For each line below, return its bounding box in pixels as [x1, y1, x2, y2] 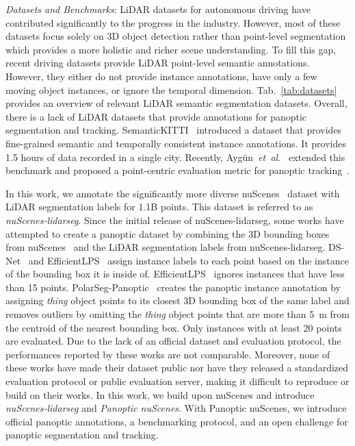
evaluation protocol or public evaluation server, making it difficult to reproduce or [5, 374, 350, 388]
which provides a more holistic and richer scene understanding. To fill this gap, [5, 42, 337, 56]
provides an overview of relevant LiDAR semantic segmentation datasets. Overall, [5, 96, 347, 110]
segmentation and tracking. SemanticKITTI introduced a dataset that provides [5, 123, 342, 137]
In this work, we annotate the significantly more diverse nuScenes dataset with [5, 186, 340, 200]
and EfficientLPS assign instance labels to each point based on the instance [28, 253, 349, 267]
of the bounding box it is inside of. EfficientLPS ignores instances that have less [5, 267, 345, 281]
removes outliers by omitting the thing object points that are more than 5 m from [5, 307, 350, 321]
